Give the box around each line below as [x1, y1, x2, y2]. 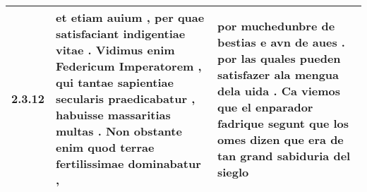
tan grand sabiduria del [217, 147, 351, 164]
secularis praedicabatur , [56, 90, 195, 107]
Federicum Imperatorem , [56, 58, 202, 74]
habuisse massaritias [56, 107, 171, 123]
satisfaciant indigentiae [56, 25, 186, 42]
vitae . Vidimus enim [56, 42, 175, 58]
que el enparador [217, 98, 313, 115]
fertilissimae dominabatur [56, 155, 201, 172]
